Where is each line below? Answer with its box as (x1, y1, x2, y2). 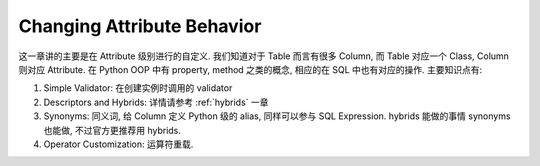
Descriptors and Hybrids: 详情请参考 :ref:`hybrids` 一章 (43, 96, 269, 108)
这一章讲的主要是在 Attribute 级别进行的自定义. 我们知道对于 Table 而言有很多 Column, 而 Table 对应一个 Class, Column (18, 50, 510, 62)
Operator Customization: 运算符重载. (43, 138, 194, 150)
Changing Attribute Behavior (18, 15, 262, 37)
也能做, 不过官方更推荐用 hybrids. (43, 124, 182, 136)
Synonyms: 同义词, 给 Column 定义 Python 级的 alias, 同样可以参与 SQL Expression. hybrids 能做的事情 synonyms (43, 110, 511, 122)
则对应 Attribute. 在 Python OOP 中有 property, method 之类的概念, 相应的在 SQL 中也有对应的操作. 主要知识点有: (18, 63, 483, 75)
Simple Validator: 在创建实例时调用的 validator (43, 82, 233, 94)
